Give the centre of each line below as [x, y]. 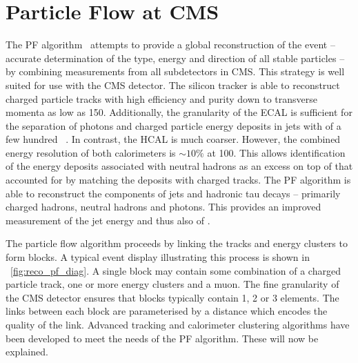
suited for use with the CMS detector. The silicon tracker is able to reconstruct [173, 85]
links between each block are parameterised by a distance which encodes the [167, 311]
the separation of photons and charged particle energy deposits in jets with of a [173, 125]
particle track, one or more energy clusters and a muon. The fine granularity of [172, 284]
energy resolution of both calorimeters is [91, 152]
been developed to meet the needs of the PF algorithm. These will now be [162, 338]
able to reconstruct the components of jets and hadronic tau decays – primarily [173, 193]
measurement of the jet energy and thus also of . [108, 220]
